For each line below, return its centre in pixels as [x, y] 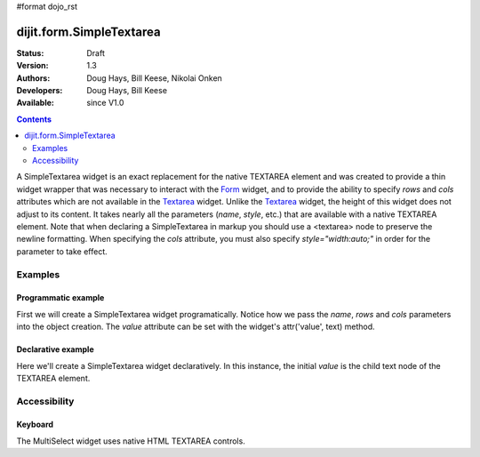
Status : [30, 52]
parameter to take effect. [62, 251]
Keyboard [35, 425]
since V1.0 [105, 103]
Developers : [40, 91]
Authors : [33, 78]
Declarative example [55, 349]
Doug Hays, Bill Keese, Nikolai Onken [154, 78]
